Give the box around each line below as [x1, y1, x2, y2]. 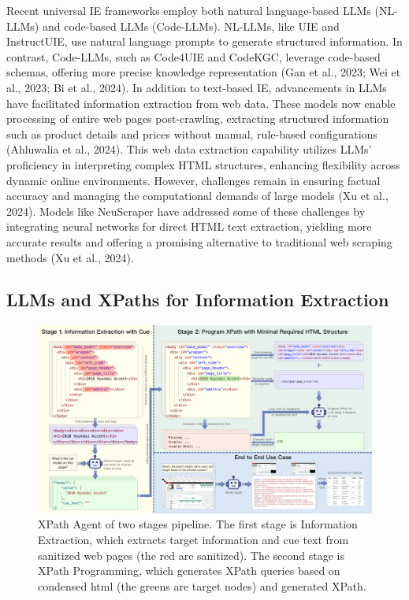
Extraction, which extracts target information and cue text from [38, 531, 349, 547]
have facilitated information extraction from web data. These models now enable [6, 94, 396, 111]
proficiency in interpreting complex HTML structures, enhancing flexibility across [6, 156, 400, 172]
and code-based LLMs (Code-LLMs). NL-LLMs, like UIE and [42, 17, 340, 34]
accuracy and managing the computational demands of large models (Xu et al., [6, 187, 389, 204]
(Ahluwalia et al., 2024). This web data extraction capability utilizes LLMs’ [6, 141, 372, 157]
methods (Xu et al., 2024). [6, 249, 134, 265]
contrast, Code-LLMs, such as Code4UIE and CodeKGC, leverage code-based [6, 48, 381, 65]
